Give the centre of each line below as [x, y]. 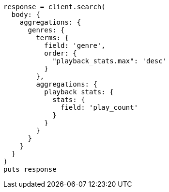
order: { [61, 53]
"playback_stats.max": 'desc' [110, 61]
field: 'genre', [75, 45]
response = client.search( [54, 7]
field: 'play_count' [100, 107]
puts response [30, 169]
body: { [26, 15]
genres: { [46, 30]
